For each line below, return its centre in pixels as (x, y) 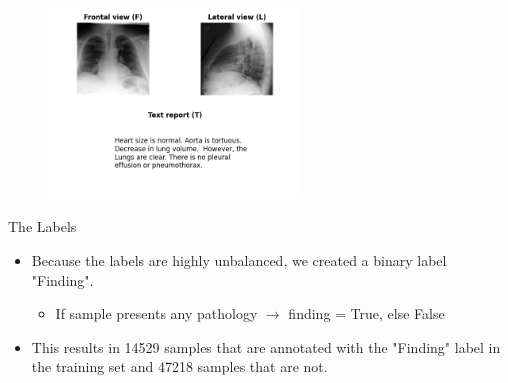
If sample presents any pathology (156, 313)
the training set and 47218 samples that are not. (179, 366)
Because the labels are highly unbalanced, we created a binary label (239, 259)
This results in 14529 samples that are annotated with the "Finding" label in (266, 346)
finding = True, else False (366, 313)
